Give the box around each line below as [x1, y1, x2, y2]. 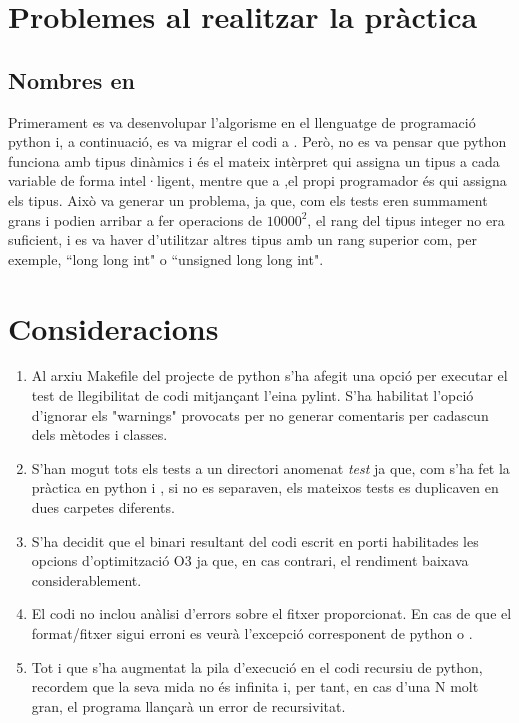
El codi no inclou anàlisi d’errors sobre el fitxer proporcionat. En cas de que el [31, 603, 512, 624]
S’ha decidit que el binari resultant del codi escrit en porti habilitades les [31, 530, 479, 551]
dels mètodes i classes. [31, 424, 168, 445]
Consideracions [8, 307, 219, 348]
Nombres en [8, 64, 135, 95]
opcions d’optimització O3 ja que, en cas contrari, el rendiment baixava [31, 550, 469, 571]
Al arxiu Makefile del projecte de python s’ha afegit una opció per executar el [31, 365, 508, 386]
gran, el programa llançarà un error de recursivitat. [31, 695, 346, 716]
